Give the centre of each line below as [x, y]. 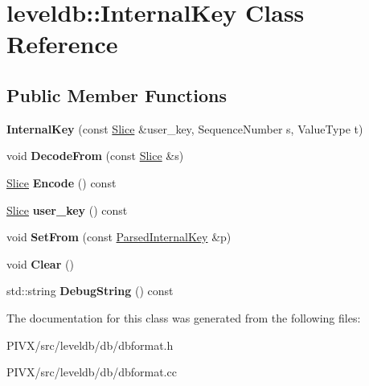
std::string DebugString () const [90, 291]
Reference [62, 44]
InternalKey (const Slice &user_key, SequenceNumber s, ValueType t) [185, 128]
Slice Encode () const [61, 182]
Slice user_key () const [67, 209]
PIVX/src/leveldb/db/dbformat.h [90, 345]
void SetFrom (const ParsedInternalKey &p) [119, 237]
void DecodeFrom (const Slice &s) [95, 156]
